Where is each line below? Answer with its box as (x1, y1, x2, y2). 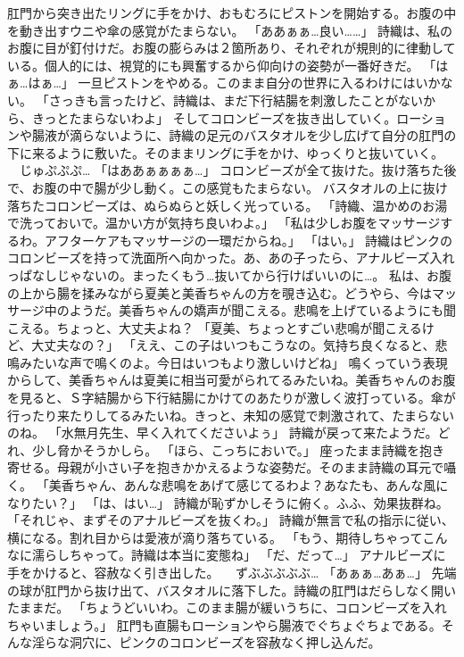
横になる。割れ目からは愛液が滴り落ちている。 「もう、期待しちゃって (7, 528, 423, 546)
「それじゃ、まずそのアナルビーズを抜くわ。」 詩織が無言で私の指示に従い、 (7, 511, 454, 529)
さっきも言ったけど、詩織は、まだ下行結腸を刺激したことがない (48, 90, 423, 109)
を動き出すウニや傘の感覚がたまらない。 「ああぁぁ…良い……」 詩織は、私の (7, 21, 453, 39)
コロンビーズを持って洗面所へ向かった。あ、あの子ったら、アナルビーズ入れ (7, 248, 455, 267)
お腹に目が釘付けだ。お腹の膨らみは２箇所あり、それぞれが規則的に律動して (7, 38, 456, 57)
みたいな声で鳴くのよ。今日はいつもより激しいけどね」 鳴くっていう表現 (19, 353, 448, 371)
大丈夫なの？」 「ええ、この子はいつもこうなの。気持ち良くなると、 (31, 336, 435, 354)
